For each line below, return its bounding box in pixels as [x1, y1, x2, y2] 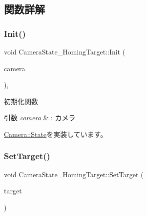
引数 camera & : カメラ [4, 112, 76, 123]
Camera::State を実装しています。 [4, 129, 107, 139]
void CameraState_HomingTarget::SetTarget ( [4, 169, 144, 179]
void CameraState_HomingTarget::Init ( [4, 47, 126, 56]
